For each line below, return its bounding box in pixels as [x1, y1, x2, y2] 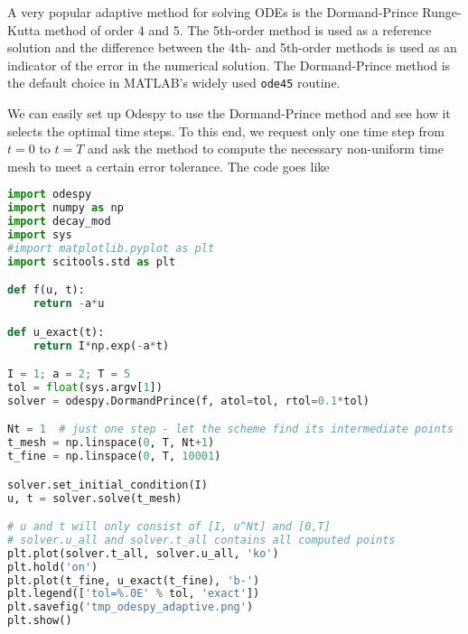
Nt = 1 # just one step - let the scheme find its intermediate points [7, 423, 454, 436]
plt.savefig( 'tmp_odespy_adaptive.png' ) [7, 601, 254, 614]
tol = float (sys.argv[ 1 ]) [7, 381, 163, 394]
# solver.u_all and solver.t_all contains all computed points [7, 533, 396, 546]
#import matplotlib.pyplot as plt [7, 241, 215, 255]
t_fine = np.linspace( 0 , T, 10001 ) [7, 450, 221, 463]
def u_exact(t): [7, 325, 105, 339]
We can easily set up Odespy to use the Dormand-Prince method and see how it [7, 104, 451, 123]
